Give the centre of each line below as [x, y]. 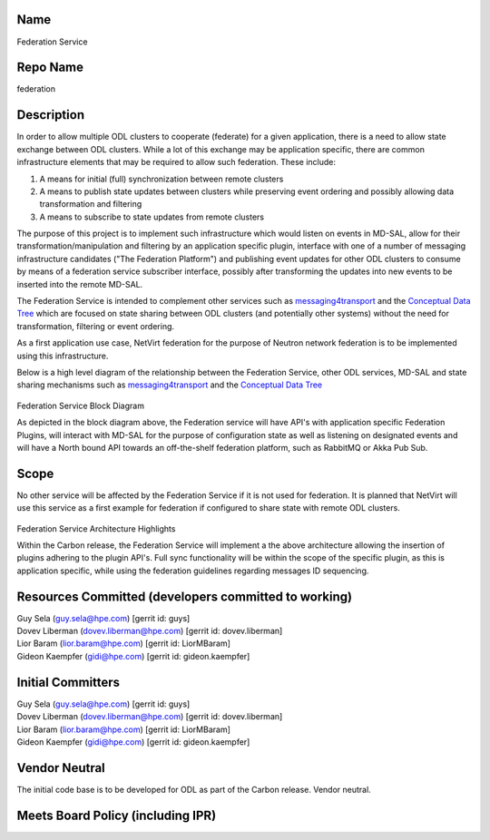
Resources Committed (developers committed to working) [185, 596]
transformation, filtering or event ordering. [96, 326]
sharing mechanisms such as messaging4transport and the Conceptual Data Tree [170, 385]
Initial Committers [69, 682]
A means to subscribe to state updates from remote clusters [152, 217]
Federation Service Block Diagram [81, 405]
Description [51, 115]
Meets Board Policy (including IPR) [117, 815]
